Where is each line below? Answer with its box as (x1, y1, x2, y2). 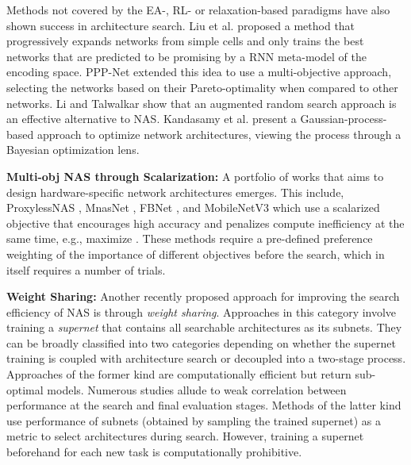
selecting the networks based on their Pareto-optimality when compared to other (6, 79, 398, 95)
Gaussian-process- (300, 110, 387, 127)
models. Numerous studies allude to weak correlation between (47, 381, 347, 398)
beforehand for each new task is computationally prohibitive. (6, 444, 302, 460)
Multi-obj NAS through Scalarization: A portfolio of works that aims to (6, 167, 384, 184)
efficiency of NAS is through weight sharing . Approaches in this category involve (6, 303, 397, 320)
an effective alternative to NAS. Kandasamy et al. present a (6, 110, 297, 127)
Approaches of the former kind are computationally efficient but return (6, 366, 351, 382)
